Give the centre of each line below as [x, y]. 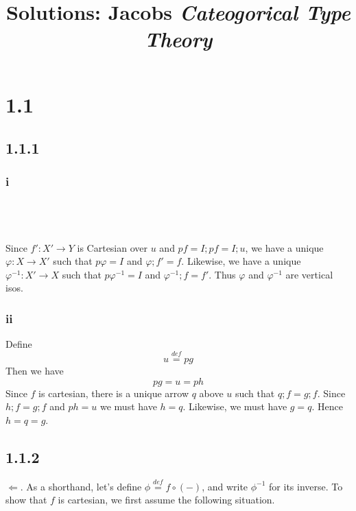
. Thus [222, 274]
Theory [178, 39]
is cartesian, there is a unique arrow [114, 393]
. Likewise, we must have [235, 406]
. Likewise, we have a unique [241, 261]
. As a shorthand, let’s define [81, 486]
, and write [225, 486]
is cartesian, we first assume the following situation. [166, 500]
